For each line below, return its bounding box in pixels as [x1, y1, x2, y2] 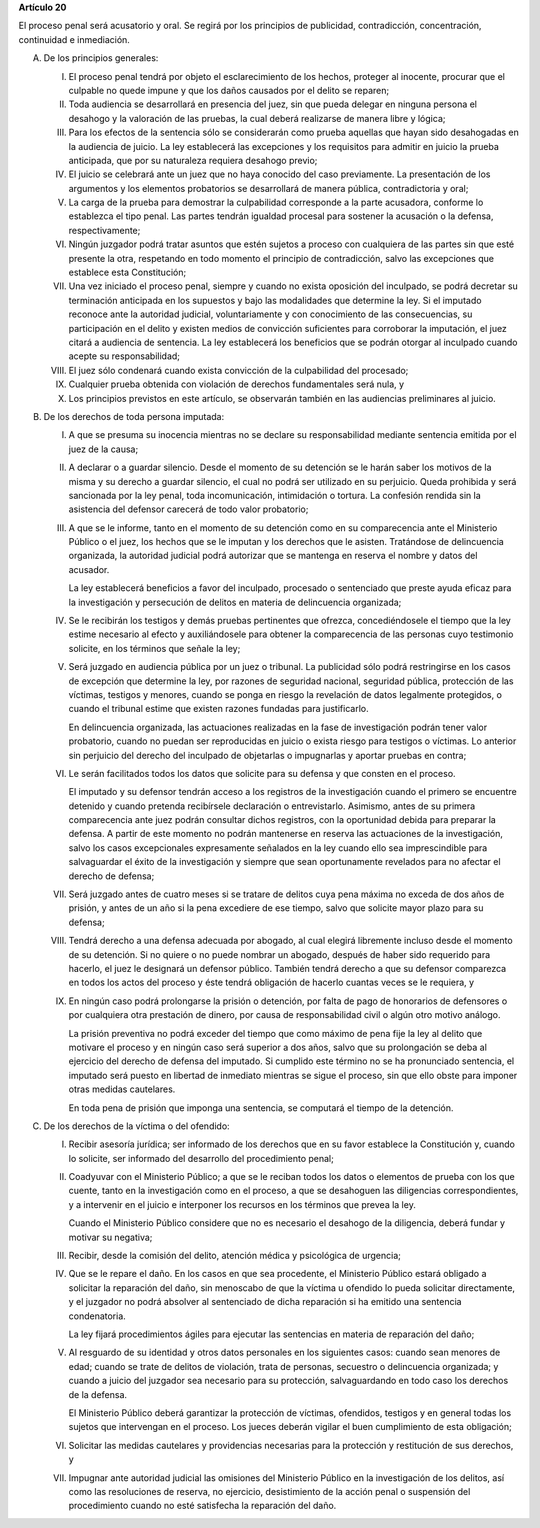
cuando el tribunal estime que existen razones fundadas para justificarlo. [68, 703, 369, 715]
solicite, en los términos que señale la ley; [68, 642, 241, 654]
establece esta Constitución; [68, 266, 187, 279]
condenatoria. [68, 1310, 127, 1322]
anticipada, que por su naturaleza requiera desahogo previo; [68, 154, 318, 166]
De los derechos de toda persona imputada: [43, 410, 225, 422]
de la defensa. [68, 1388, 128, 1400]
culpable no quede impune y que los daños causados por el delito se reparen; [68, 84, 390, 96]
